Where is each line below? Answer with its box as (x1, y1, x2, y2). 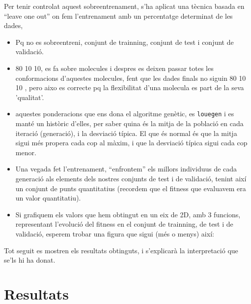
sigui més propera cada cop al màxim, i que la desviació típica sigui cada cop (15, 137, 248, 148)
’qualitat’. (15, 92, 44, 102)
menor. (15, 147, 36, 157)
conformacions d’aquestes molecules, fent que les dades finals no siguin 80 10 (15, 72, 246, 83)
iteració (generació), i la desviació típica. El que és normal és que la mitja (15, 128, 237, 138)
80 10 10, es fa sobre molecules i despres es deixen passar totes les (15, 63, 214, 73)
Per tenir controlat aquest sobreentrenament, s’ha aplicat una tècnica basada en (4, 1, 245, 11)
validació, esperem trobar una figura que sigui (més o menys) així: (15, 228, 214, 238)
